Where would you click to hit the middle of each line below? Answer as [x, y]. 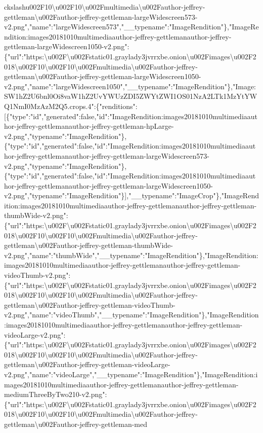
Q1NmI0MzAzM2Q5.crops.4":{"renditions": [71, 106]
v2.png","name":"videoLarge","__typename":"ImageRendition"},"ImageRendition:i [131, 374]
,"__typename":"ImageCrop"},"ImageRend [193, 195]
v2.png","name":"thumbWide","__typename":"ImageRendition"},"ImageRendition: [131, 255]
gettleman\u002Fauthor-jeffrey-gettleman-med [76, 424]
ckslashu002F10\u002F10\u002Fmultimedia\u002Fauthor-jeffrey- [105, 7]
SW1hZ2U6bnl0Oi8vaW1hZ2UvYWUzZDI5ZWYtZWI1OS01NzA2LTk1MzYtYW [131, 96]
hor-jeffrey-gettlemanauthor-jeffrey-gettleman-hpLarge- [89, 126]
